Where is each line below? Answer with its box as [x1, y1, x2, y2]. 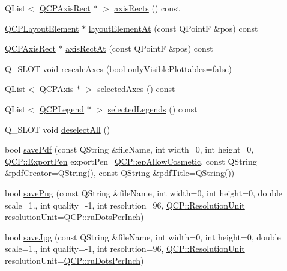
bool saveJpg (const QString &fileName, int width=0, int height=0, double [5, 230, 281, 243]
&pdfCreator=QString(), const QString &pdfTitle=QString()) [5, 166, 235, 179]
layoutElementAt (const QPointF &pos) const [88, 22, 258, 34]
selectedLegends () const [107, 102, 198, 115]
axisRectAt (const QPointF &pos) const [65, 42, 213, 55]
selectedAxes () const [97, 82, 175, 95]
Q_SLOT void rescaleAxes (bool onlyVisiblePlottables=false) [5, 62, 232, 75]
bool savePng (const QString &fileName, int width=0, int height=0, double [5, 186, 283, 199]
